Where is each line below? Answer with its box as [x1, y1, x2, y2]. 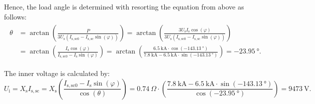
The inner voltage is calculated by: [4, 68, 110, 78]
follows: [4, 11, 27, 21]
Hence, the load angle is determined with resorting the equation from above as [4, 1, 244, 11]
